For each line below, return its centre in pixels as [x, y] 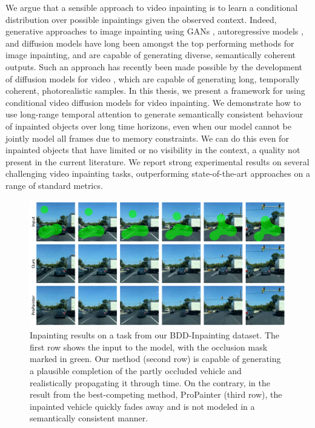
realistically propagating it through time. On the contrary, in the [150, 382]
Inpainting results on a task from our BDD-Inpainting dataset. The [155, 335]
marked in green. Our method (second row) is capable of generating [155, 359]
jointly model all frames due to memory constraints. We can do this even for [147, 138]
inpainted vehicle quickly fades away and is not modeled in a [142, 406]
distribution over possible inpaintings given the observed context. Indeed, [141, 19]
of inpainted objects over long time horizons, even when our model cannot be [148, 126]
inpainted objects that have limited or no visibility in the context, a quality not [153, 150]
